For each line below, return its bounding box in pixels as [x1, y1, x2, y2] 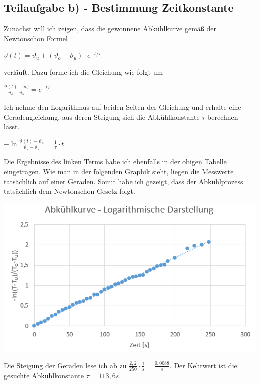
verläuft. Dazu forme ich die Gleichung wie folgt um [4, 66, 163, 77]
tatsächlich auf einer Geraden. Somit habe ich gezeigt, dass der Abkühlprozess [4, 176, 243, 186]
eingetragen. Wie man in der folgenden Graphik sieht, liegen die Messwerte [4, 166, 234, 177]
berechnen [207, 111, 238, 122]
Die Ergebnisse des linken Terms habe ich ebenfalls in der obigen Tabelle [4, 156, 227, 167]
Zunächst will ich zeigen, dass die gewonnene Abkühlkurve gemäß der [4, 23, 216, 34]
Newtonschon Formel [4, 33, 68, 43]
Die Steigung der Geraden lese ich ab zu [4, 360, 127, 370]
